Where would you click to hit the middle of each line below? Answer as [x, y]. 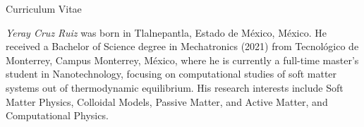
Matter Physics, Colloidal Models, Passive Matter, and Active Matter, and [167, 101]
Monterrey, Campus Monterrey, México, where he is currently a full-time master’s [182, 60]
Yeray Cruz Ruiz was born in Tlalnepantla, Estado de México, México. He [166, 32]
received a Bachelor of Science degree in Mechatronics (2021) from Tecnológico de [182, 46]
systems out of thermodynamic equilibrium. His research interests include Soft [175, 87]
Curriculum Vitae [44, 8]
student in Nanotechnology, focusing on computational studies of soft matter [171, 74]
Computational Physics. [57, 115]
